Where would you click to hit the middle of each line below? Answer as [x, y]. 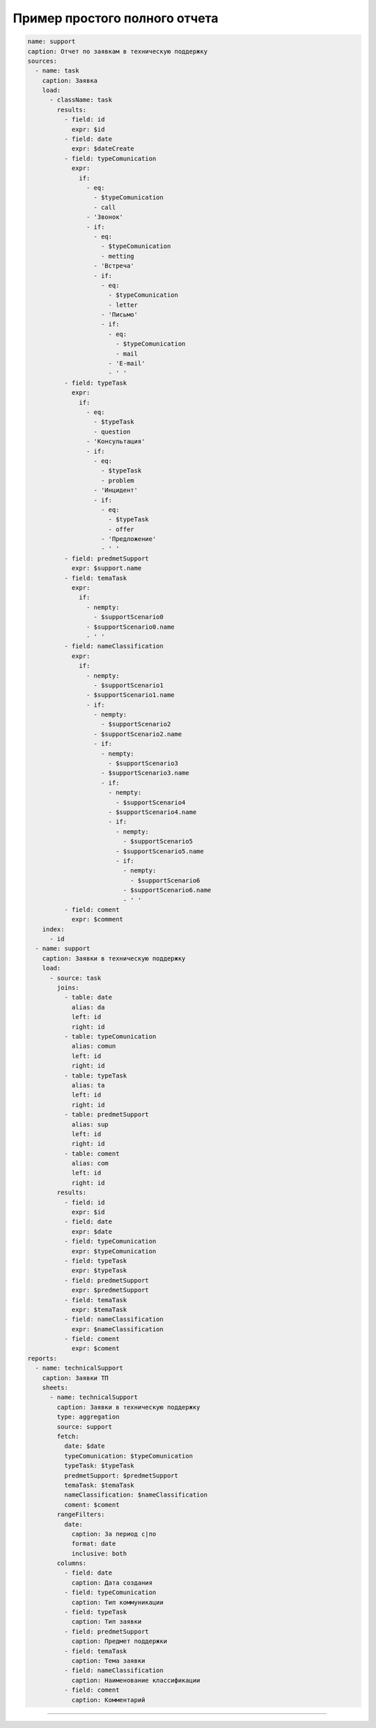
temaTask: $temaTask [99, 1485]
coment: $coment [92, 1505]
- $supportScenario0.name [130, 627]
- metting [118, 256]
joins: [68, 988]
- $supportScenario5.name [160, 851]
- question [112, 431]
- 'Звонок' [104, 217]
